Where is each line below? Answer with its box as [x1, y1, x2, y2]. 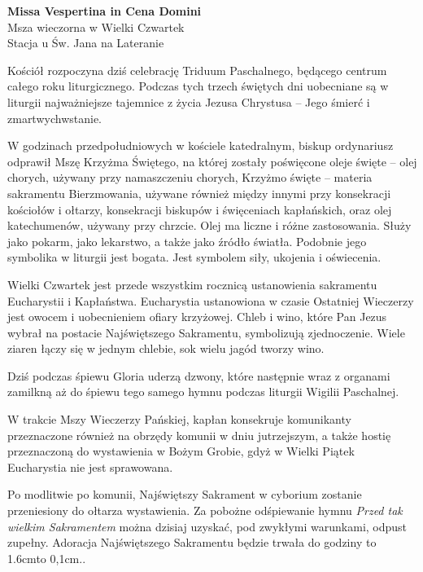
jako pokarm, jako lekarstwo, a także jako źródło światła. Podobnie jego [7, 232, 367, 249]
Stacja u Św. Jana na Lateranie [7, 34, 164, 51]
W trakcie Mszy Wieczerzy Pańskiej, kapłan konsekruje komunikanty [7, 411, 351, 428]
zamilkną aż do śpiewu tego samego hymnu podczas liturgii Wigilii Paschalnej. [7, 383, 399, 400]
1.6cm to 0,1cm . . [7, 549, 86, 566]
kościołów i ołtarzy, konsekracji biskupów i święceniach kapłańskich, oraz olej [7, 200, 392, 218]
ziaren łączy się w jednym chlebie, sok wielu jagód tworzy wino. [7, 340, 325, 357]
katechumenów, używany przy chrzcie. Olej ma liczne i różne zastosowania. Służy [7, 217, 412, 234]
